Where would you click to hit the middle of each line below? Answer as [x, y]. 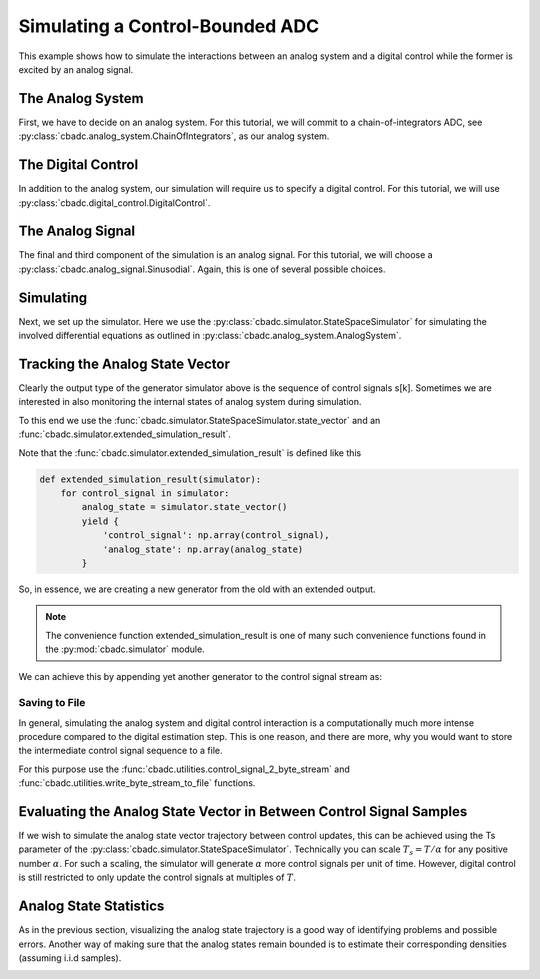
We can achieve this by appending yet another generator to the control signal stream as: [200, 677]
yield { [100, 521]
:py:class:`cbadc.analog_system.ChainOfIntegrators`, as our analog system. [174, 136]
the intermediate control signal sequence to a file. [121, 751]
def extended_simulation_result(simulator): [150, 479]
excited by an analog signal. [76, 69]
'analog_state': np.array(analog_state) [203, 549]
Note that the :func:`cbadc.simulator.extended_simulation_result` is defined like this [190, 452]
